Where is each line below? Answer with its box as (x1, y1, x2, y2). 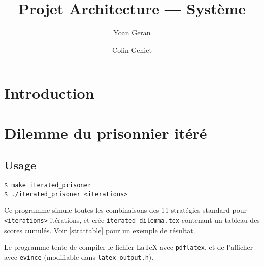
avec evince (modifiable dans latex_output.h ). (4, 251, 154, 262)
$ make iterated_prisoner (4, 182, 91, 189)
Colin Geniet (112, 44, 152, 55)
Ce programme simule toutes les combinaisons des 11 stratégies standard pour (4, 205, 247, 215)
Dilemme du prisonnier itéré (4, 122, 207, 143)
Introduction (4, 83, 94, 103)
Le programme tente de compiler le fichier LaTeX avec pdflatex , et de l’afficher (4, 242, 253, 252)
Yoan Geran (113, 27, 151, 38)
